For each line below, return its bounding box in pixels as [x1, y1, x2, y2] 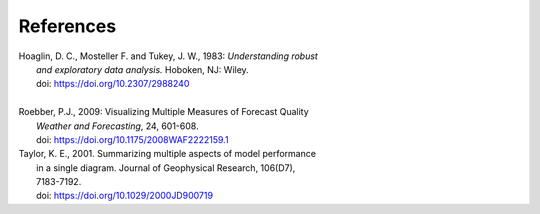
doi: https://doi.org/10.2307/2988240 [36, 78, 190, 90]
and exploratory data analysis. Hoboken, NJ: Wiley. [36, 63, 249, 75]
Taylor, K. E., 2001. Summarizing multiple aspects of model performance [18, 148, 317, 160]
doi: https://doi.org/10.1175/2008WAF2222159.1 [36, 133, 229, 145]
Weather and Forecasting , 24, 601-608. [36, 120, 199, 132]
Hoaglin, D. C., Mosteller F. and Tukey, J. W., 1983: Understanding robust [18, 50, 319, 62]
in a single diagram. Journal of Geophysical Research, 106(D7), [36, 161, 296, 174]
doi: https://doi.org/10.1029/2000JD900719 [36, 190, 214, 202]
